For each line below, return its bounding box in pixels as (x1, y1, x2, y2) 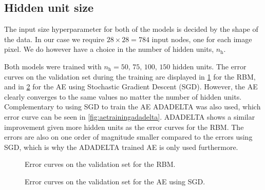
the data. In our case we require (4, 33, 105, 44)
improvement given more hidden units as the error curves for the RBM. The (4, 121, 244, 132)
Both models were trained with (4, 61, 102, 71)
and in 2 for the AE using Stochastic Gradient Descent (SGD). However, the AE (4, 81, 258, 92)
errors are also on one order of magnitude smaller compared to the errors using (4, 131, 253, 142)
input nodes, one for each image (152, 33, 252, 44)
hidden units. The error (173, 61, 247, 71)
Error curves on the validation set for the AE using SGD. (25, 176, 205, 186)
